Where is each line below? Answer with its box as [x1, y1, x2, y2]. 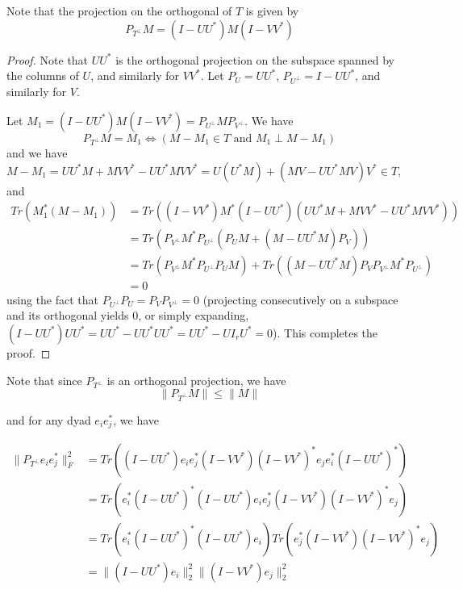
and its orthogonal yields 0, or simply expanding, [6, 307, 249, 324]
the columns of [6, 67, 79, 84]
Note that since [6, 371, 82, 388]
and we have [6, 144, 68, 161]
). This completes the [273, 324, 378, 341]
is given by [245, 2, 299, 19]
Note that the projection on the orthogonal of [6, 2, 232, 19]
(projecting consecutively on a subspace [202, 291, 398, 308]
